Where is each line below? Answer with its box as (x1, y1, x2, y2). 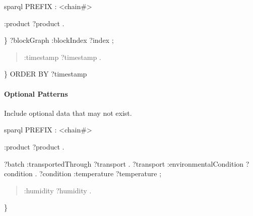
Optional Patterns (4, 88, 68, 99)
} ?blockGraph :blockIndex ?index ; (4, 35, 114, 45)
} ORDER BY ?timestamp (4, 68, 87, 79)
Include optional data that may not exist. (4, 107, 132, 118)
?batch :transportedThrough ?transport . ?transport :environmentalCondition (4, 158, 244, 169)
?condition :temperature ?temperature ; (39, 168, 162, 179)
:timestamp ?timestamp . (24, 51, 101, 62)
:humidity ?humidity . (24, 185, 92, 195)
